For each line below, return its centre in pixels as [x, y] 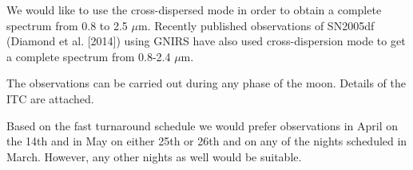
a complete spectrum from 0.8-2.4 [89, 56]
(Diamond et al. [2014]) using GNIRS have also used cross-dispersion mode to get [206, 41]
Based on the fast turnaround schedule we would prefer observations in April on [203, 125]
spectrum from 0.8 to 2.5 [67, 25]
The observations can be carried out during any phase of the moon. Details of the [206, 83]
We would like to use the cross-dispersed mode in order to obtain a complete [194, 10]
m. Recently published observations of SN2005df [256, 25]
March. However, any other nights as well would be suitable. [154, 156]
